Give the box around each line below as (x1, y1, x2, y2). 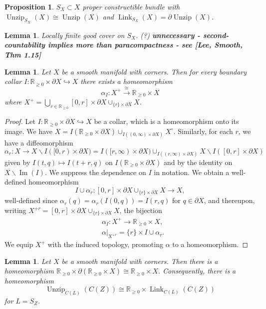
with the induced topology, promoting (47, 239, 163, 249)
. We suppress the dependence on (44, 166, 146, 177)
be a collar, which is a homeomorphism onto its (94, 116, 239, 126)
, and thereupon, (204, 195, 255, 205)
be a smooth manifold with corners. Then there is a (61, 255, 218, 266)
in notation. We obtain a (154, 166, 230, 177)
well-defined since (4, 195, 58, 205)
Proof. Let (4, 116, 35, 126)
